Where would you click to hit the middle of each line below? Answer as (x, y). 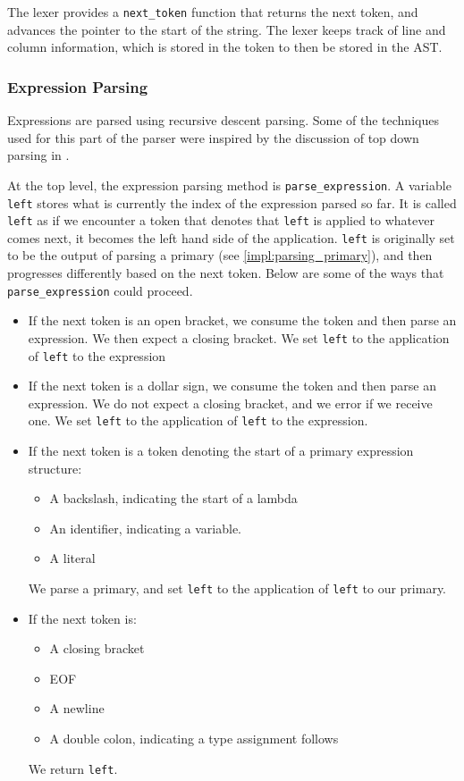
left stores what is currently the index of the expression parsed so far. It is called (232, 202)
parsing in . (38, 155)
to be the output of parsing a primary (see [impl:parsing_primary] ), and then (220, 255)
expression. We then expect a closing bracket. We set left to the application (239, 337)
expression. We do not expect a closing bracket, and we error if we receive (230, 403)
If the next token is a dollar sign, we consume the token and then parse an (232, 386)
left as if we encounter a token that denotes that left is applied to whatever (221, 220)
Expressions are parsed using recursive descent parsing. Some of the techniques (223, 120)
